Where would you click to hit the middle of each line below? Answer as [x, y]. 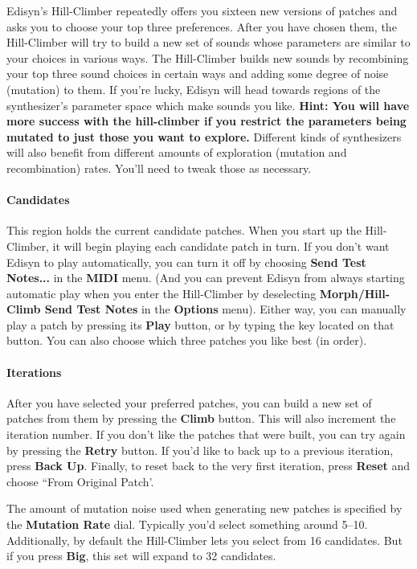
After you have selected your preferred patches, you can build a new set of [189, 402]
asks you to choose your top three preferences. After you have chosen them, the [202, 26]
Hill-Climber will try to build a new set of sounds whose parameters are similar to [208, 42]
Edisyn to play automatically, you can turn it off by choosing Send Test [186, 262]
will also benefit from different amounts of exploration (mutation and [177, 152]
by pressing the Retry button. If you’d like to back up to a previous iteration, [200, 450]
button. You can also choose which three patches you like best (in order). [187, 340]
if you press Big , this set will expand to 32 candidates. [141, 556]
